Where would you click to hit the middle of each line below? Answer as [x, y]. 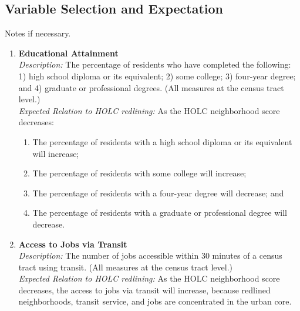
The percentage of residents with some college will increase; [139, 173]
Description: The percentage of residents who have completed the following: [155, 64]
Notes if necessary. [38, 33]
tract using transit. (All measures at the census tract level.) [125, 267]
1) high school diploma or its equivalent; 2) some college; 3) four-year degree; [157, 76]
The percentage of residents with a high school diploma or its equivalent [162, 141]
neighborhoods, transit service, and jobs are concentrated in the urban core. [155, 301]
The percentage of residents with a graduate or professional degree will [160, 213]
